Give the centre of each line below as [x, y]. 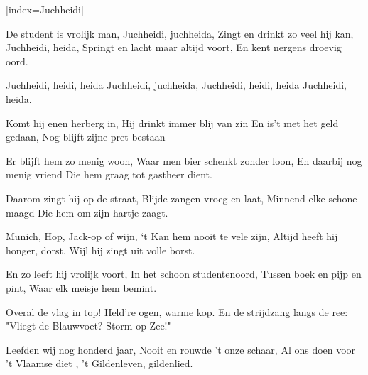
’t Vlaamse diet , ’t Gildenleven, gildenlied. [99, 363]
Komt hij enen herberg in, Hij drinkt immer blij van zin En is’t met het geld [172, 123]
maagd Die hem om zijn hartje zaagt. [87, 212]
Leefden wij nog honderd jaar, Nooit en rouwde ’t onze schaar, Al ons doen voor [181, 349]
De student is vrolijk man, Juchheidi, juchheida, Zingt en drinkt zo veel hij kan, [180, 33]
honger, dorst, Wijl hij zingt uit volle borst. [101, 250]
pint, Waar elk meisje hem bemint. [81, 287]
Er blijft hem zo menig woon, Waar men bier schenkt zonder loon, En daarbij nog [184, 160]
